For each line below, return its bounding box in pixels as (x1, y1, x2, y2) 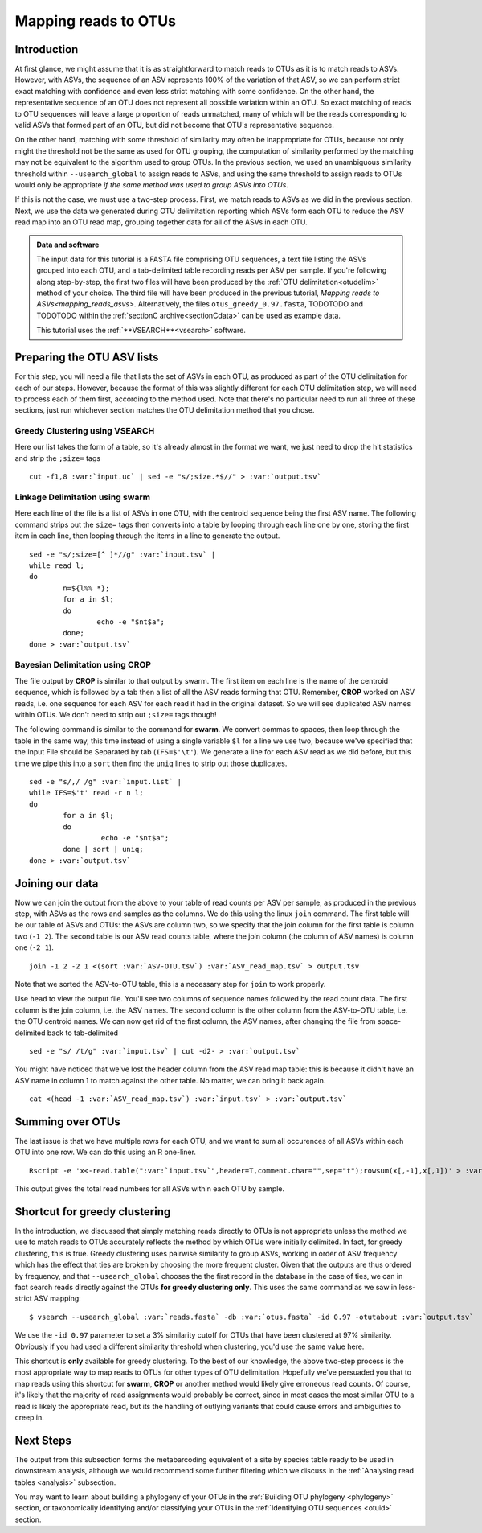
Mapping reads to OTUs (14, 12, 177, 30)
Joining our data (14, 877, 99, 890)
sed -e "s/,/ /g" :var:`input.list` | (29, 777, 182, 786)
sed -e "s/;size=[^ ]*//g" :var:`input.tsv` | (29, 549, 216, 559)
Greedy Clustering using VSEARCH (14, 425, 155, 437)
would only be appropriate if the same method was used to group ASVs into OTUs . (14, 179, 288, 189)
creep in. (14, 1412, 44, 1422)
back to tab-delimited (47, 1028, 119, 1038)
